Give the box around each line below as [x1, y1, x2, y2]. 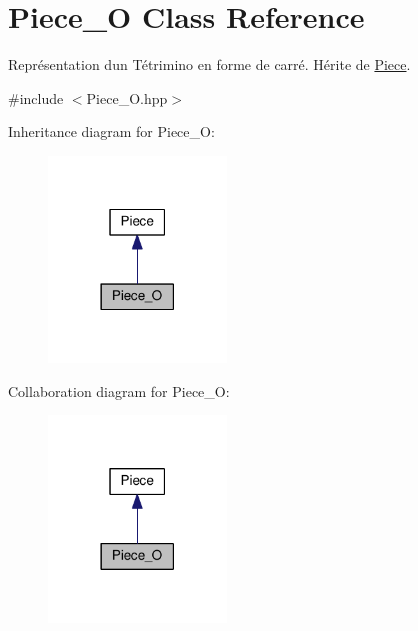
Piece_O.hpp [86, 87, 168, 108]
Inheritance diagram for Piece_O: [8, 121, 215, 142]
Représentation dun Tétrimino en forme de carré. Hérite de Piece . [8, 54, 411, 75]
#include [8, 87, 64, 108]
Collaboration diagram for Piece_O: [8, 380, 230, 401]
